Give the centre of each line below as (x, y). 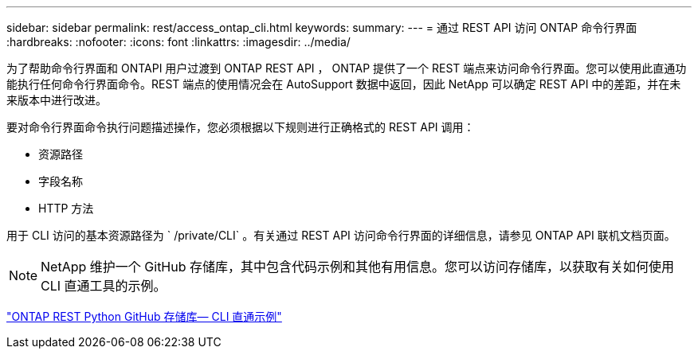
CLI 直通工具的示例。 (104, 286)
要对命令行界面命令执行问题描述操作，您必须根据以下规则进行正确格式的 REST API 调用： (241, 127)
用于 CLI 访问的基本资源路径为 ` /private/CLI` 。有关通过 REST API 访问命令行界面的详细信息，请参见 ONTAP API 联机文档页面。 (341, 235)
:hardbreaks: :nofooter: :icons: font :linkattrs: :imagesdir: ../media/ (178, 42)
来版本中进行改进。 (57, 100)
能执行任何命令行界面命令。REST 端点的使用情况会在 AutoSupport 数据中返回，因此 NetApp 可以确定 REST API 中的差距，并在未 (344, 84)
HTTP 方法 (66, 208)
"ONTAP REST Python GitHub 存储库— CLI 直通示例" (144, 316)
